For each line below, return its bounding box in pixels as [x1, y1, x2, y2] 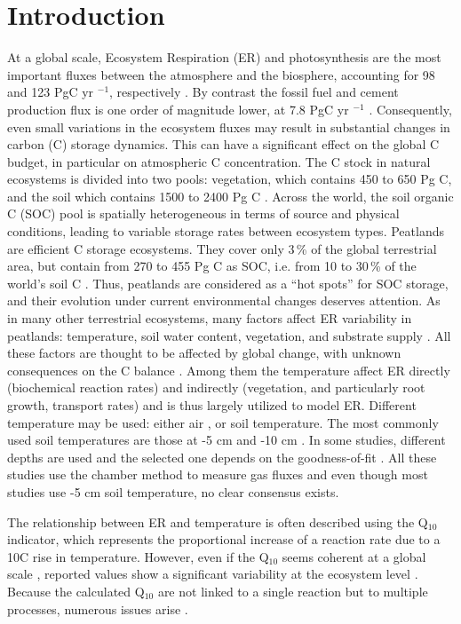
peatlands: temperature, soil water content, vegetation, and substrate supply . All [7, 326, 451, 344]
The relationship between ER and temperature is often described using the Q [7, 512, 428, 531]
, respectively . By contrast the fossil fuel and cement [109, 83, 399, 101]
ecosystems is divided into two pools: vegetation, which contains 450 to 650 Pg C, [7, 170, 452, 188]
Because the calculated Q [7, 581, 145, 600]
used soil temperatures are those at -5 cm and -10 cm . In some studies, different [7, 430, 446, 449]
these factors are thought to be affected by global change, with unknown [7, 344, 401, 362]
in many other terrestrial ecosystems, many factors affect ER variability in [7, 309, 412, 328]
